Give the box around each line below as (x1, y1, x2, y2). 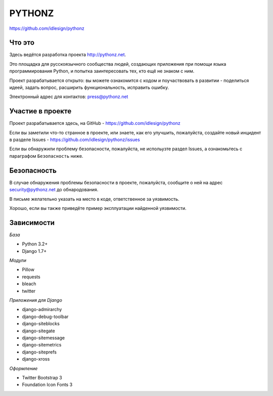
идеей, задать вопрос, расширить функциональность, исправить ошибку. (9, 84, 169, 91)
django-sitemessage (22, 334, 65, 341)
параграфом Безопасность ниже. (9, 153, 83, 159)
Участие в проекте (9, 107, 72, 116)
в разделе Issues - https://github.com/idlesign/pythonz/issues (9, 137, 140, 143)
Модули (9, 257, 26, 263)
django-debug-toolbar (22, 314, 69, 320)
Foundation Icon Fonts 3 (22, 382, 73, 388)
